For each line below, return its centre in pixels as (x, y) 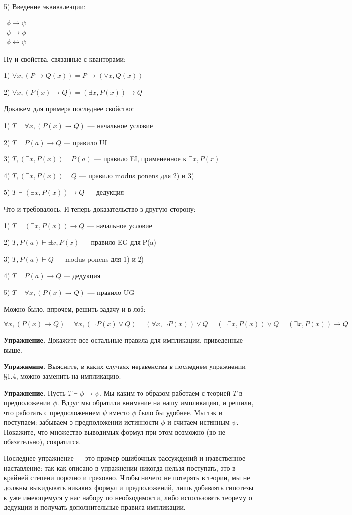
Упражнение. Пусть (35, 393)
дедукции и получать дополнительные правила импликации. (95, 507)
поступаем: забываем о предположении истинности (81, 422)
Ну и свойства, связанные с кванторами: (65, 58)
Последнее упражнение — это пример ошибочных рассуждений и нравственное (125, 458)
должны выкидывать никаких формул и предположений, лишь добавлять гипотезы (129, 487)
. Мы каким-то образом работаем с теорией (165, 393)
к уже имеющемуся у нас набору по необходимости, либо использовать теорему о (128, 497)
